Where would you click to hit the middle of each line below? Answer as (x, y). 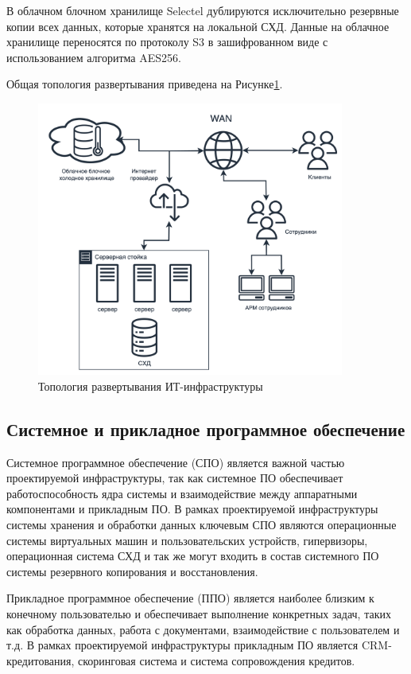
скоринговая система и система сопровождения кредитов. (216, 660)
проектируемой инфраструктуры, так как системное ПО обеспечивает (175, 478)
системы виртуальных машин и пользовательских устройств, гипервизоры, (187, 540)
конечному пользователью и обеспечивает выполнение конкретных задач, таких (199, 614)
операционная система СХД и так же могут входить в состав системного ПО (193, 556)
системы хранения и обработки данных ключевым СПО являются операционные (202, 525)
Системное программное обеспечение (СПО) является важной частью (176, 462)
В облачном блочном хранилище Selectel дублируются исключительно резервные (203, 10)
